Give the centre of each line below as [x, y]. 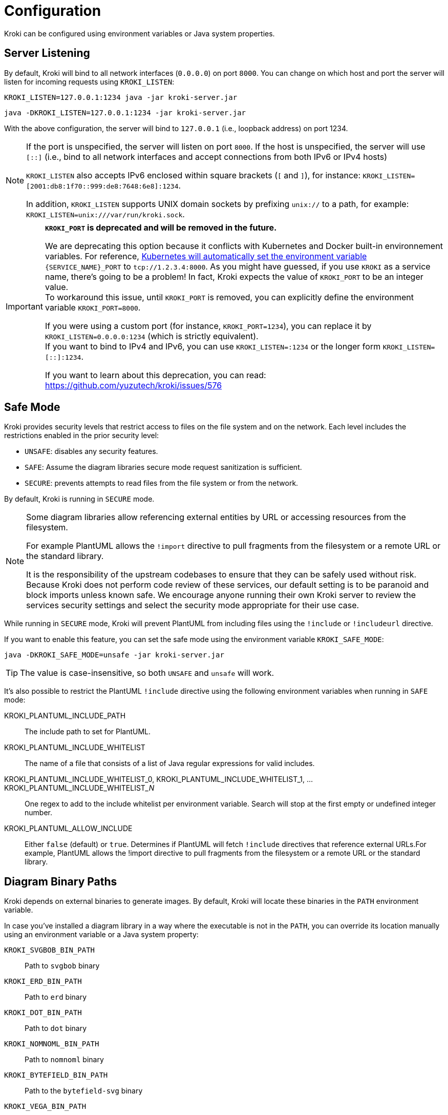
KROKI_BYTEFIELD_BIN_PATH [56, 1075]
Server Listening [47, 53]
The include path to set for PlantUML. [88, 732]
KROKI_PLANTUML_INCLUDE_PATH [65, 716]
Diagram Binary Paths [61, 881]
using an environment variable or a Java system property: [101, 935]
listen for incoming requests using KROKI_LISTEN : [89, 81]
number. [38, 813]
